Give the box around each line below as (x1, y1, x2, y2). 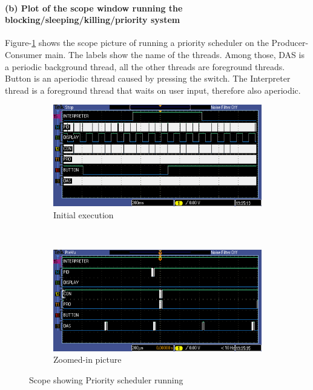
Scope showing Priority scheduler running (29, 373, 183, 386)
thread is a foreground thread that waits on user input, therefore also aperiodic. (5, 83, 301, 96)
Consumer (5, 48, 42, 60)
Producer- (271, 36, 309, 49)
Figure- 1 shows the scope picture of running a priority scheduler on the (5, 36, 269, 49)
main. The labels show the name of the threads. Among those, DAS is (45, 48, 305, 60)
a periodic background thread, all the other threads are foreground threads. (5, 60, 285, 73)
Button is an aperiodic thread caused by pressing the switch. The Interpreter (5, 72, 291, 85)
